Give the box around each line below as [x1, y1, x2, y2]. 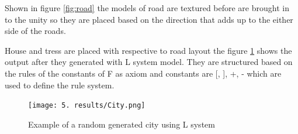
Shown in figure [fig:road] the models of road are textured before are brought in [5, 2, 289, 13]
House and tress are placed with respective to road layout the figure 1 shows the [5, 44, 292, 56]
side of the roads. [5, 25, 66, 37]
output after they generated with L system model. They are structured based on [5, 56, 293, 68]
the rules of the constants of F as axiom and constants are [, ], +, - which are [5, 67, 282, 79]
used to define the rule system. [5, 78, 115, 91]
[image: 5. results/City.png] [28, 101, 145, 110]
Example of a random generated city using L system [28, 118, 215, 130]
